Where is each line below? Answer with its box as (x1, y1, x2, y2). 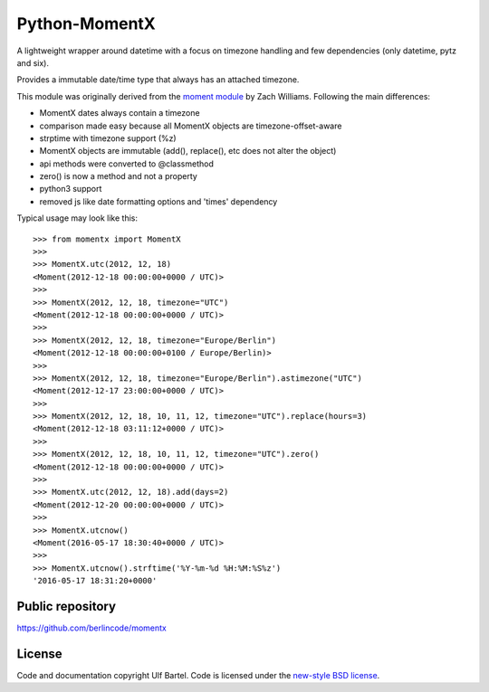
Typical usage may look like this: (16, 213, 138, 223)
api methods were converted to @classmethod (39, 158, 215, 169)
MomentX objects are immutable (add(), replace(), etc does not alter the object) (39, 146, 337, 156)
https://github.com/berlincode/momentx (16, 622, 167, 633)
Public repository (16, 598, 117, 614)
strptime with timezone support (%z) (39, 132, 177, 144)
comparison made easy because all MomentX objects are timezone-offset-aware (39, 120, 342, 131)
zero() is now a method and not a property (39, 171, 198, 182)
